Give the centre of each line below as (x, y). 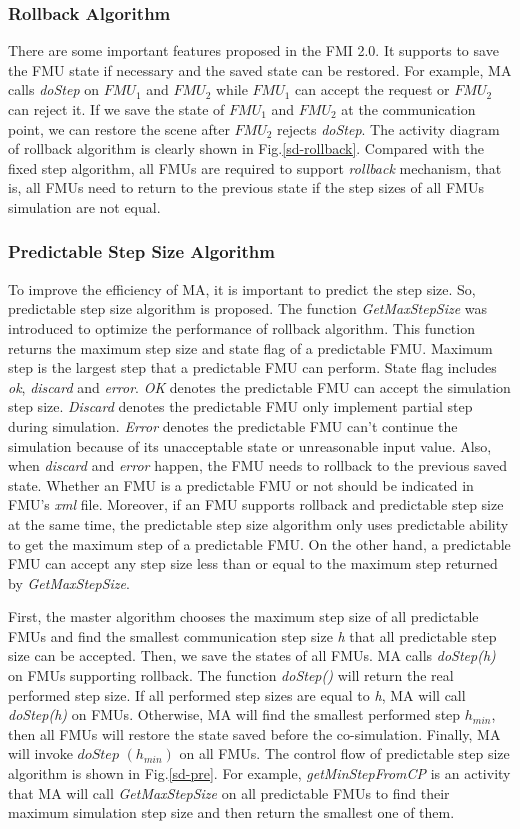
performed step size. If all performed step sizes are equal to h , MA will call (237, 694)
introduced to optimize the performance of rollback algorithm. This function (241, 327)
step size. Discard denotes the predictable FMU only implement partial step (240, 406)
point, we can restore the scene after (119, 128)
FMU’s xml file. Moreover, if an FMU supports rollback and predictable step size (256, 504)
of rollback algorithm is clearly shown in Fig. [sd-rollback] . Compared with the (246, 148)
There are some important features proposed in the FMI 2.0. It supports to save (253, 50)
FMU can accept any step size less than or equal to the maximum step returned (253, 563)
